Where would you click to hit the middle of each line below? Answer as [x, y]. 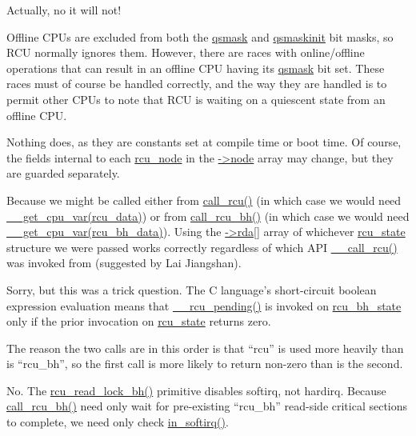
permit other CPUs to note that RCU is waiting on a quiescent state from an [196, 99]
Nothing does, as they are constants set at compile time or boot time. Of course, [204, 142]
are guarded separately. [63, 173]
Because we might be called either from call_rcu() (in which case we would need [204, 200]
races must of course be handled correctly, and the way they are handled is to [197, 84]
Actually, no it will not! [64, 10]
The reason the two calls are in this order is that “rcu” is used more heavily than [205, 348]
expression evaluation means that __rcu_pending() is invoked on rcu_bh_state [204, 305]
